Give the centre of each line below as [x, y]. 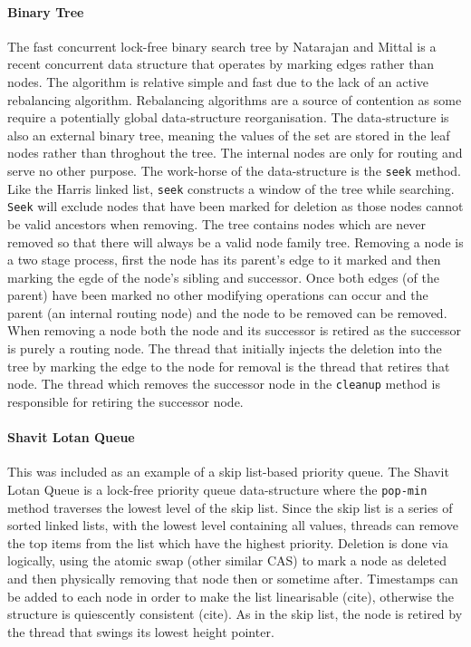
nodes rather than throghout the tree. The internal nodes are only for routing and [235, 153]
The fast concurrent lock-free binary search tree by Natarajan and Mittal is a [222, 46]
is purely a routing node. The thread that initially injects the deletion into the [225, 348]
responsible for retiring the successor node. [125, 401]
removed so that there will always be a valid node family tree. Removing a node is [235, 241]
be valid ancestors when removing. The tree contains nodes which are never [217, 223]
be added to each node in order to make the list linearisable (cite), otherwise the [231, 596]
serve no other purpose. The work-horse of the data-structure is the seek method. [235, 170]
